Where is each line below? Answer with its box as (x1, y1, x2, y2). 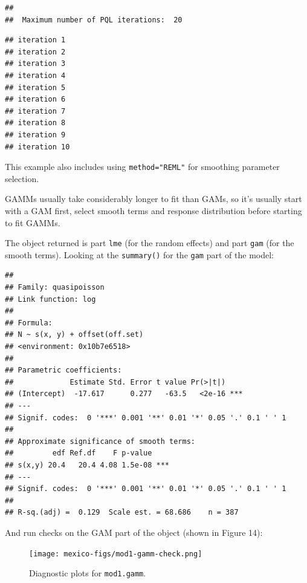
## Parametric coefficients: (5, 366, 122, 375)
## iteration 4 (5, 71, 66, 80)
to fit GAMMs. (5, 216, 60, 229)
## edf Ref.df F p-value (5, 449, 152, 458)
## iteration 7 (5, 106, 66, 116)
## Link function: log (5, 295, 96, 304)
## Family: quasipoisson (5, 283, 105, 292)
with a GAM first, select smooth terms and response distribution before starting (5, 204, 302, 217)
